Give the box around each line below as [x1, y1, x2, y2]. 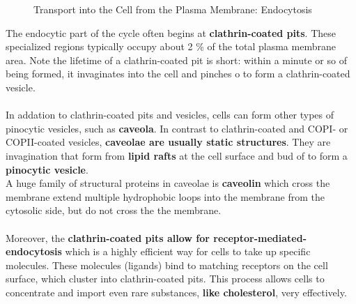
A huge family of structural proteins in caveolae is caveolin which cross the [6, 176, 330, 190]
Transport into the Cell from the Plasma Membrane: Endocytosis [33, 2, 312, 16]
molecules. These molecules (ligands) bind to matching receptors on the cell [6, 257, 328, 272]
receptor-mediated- [213, 230, 307, 245]
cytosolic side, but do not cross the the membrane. [6, 203, 222, 218]
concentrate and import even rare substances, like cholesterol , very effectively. [6, 284, 347, 299]
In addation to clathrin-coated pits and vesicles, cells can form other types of [6, 107, 334, 122]
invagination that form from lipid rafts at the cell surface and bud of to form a [6, 148, 348, 162]
